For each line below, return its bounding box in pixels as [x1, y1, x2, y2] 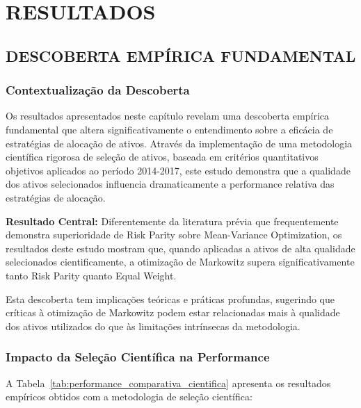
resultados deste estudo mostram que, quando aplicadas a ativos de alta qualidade [6, 240, 355, 255]
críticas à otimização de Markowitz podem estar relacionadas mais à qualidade [6, 305, 340, 320]
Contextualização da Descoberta [6, 81, 190, 99]
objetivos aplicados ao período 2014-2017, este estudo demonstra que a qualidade [6, 163, 351, 177]
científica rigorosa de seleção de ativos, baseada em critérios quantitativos [6, 149, 319, 164]
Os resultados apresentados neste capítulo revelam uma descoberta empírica [6, 108, 330, 123]
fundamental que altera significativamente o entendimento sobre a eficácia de [6, 122, 333, 136]
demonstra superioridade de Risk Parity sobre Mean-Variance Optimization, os [6, 227, 342, 242]
